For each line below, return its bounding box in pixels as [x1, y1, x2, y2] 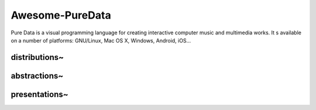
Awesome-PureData [11, 9, 111, 22]
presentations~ [11, 89, 68, 99]
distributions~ [11, 52, 64, 62]
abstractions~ [11, 70, 64, 81]
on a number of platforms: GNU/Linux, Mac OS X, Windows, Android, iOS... [11, 37, 191, 44]
